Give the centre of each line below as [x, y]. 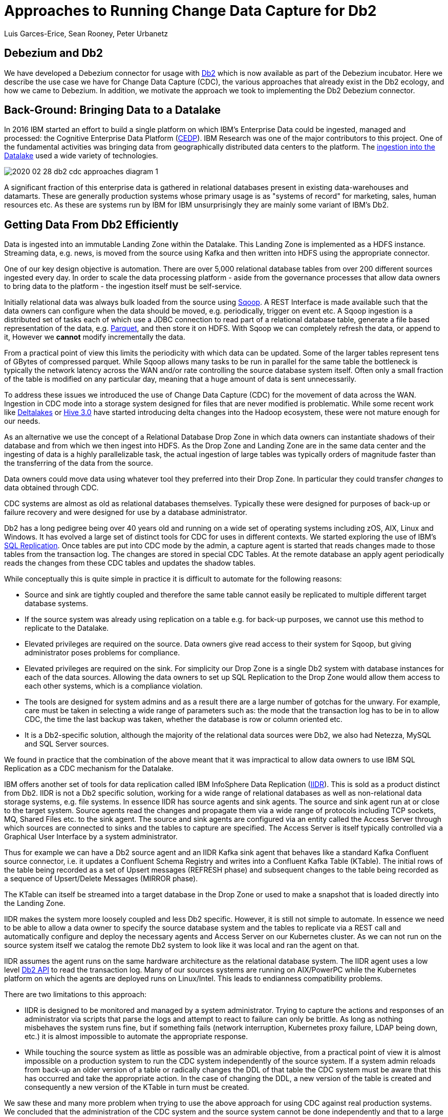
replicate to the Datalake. [67, 628]
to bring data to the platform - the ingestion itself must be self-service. [123, 286]
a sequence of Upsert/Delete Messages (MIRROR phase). [101, 879]
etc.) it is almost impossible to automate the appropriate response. [136, 1037]
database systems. [56, 604]
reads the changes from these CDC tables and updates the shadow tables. [130, 563]
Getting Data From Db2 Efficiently [91, 224]
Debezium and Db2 [54, 53]
